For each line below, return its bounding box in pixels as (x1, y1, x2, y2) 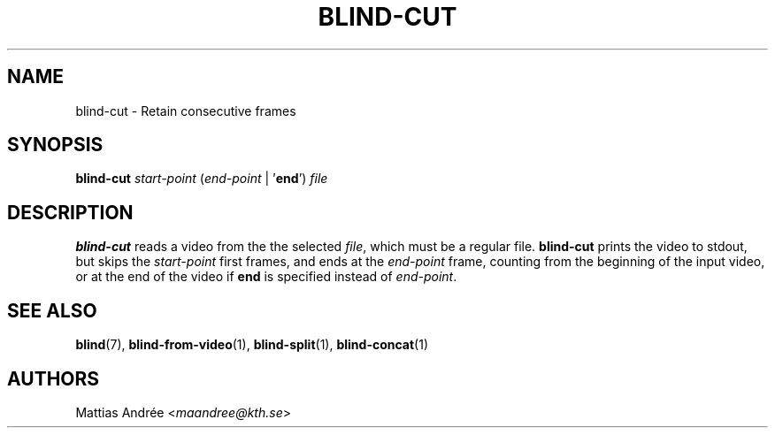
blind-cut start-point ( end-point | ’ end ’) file (75, 171, 328, 187)
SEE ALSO (7, 299, 97, 322)
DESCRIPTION (7, 201, 134, 224)
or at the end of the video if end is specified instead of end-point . (75, 269, 457, 285)
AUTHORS (7, 367, 100, 390)
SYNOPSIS (7, 134, 104, 156)
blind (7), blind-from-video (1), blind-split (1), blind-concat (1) (75, 337, 429, 353)
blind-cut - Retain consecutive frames (75, 103, 296, 118)
